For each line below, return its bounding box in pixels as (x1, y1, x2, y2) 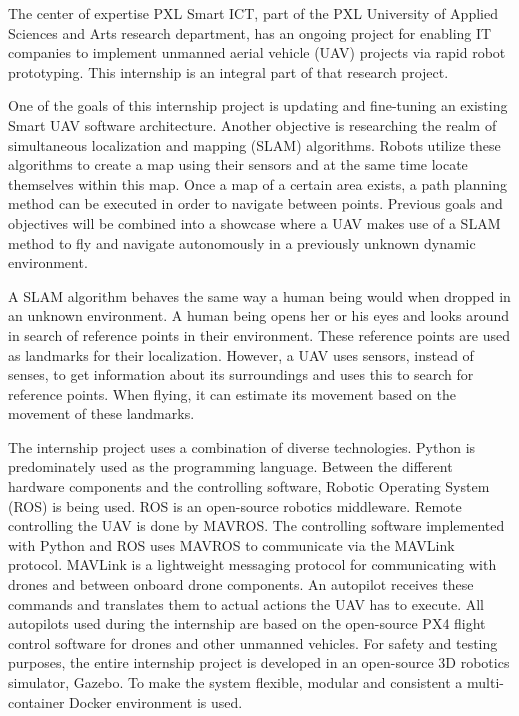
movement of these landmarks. (8, 403, 195, 424)
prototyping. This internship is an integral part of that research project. (8, 61, 449, 82)
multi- (467, 672, 504, 692)
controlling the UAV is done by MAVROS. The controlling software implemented (8, 515, 505, 536)
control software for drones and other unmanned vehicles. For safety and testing (8, 632, 498, 653)
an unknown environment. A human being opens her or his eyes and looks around (8, 305, 510, 326)
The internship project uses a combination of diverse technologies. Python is (8, 436, 476, 457)
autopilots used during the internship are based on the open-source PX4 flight (8, 613, 486, 634)
